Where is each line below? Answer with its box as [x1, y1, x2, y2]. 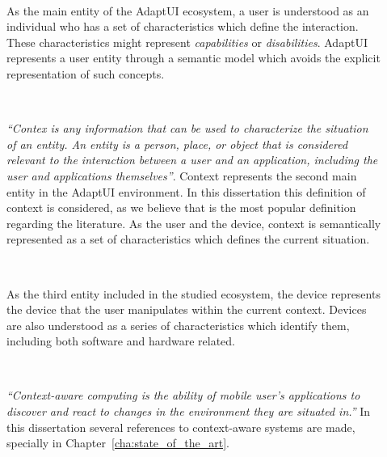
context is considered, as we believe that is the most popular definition [6, 199, 356, 216]
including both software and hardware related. [6, 332, 235, 349]
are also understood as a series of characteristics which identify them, [6, 316, 350, 333]
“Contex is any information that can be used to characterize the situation [6, 120, 368, 137]
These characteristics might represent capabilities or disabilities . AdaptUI [6, 33, 368, 50]
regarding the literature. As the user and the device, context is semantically [6, 214, 381, 231]
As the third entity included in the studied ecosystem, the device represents [6, 285, 381, 302]
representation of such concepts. [6, 65, 165, 82]
